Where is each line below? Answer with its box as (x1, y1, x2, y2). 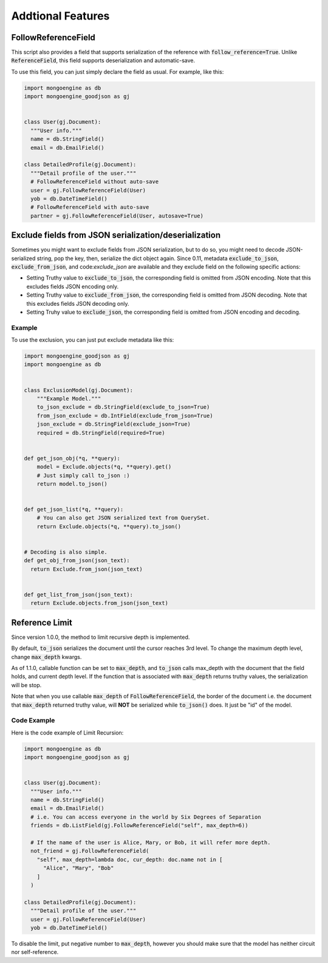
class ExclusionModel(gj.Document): (24, 387, 134, 393)
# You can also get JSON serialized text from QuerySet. (36, 515, 210, 521)
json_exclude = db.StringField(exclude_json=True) (36, 421, 191, 428)
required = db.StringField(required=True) (36, 429, 165, 436)
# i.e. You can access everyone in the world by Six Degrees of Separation (30, 813, 261, 820)
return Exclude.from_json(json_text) (30, 565, 143, 573)
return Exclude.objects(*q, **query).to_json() (36, 523, 182, 530)
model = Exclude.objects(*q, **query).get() (36, 464, 172, 470)
